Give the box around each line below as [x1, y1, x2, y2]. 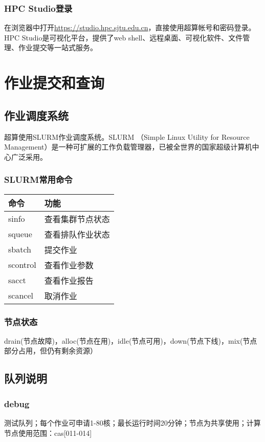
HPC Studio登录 [4, 2, 73, 14]
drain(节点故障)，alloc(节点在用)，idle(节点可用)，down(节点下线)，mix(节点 [4, 335, 257, 346]
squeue [8, 228, 32, 240]
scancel [8, 289, 33, 302]
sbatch [8, 243, 31, 256]
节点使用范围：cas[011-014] [4, 427, 92, 438]
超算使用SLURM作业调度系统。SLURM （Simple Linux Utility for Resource [4, 131, 250, 142]
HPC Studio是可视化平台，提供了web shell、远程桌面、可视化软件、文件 [4, 32, 243, 43]
